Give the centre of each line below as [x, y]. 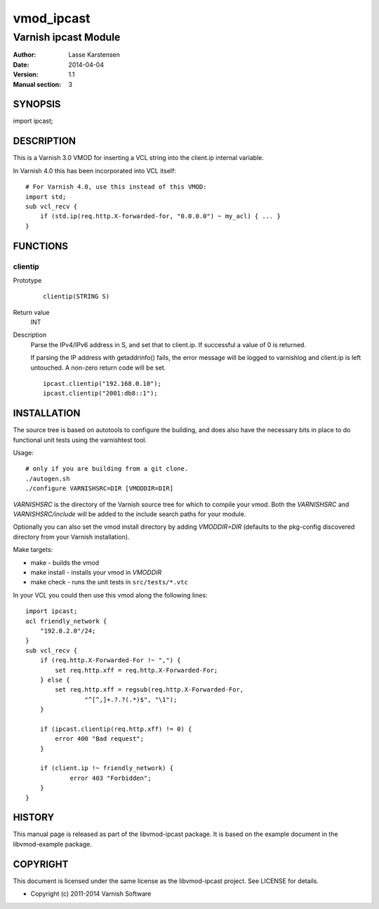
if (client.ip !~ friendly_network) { [107, 768]
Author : [25, 55]
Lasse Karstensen [94, 55]
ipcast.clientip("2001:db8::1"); [100, 393]
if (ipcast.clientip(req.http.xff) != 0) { [116, 729]
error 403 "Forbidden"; [111, 778]
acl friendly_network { [66, 621]
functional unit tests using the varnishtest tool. [80, 440]
